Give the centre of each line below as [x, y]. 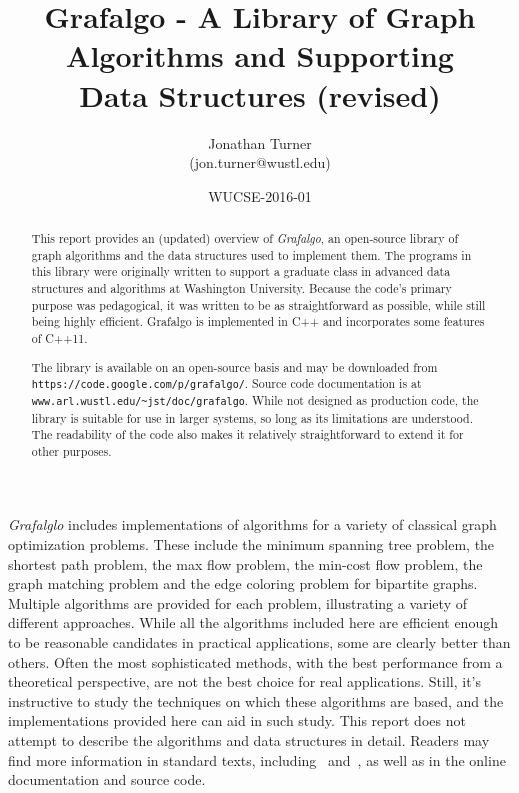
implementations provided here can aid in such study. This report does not [237, 720]
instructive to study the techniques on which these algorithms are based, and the [256, 700]
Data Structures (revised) [260, 94]
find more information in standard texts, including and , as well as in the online [257, 759]
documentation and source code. [107, 779]
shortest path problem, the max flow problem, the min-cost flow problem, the [245, 563]
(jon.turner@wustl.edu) [260, 162]
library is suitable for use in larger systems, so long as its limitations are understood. [252, 417]
